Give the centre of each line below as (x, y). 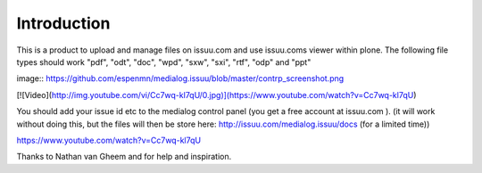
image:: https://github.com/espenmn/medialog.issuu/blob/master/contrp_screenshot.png (180, 78)
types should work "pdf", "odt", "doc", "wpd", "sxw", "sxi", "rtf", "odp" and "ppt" (164, 62)
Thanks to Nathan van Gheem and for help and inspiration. (124, 157)
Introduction (63, 23)
